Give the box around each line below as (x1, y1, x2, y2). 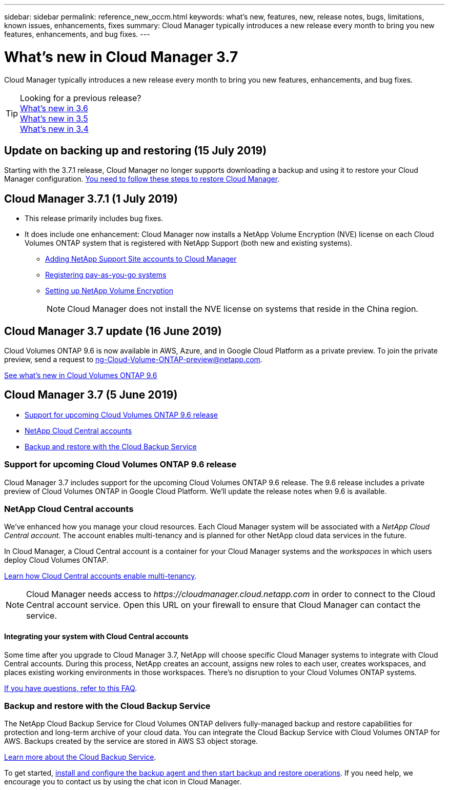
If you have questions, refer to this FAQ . (4, 683, 137, 693)
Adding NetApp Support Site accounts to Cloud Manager (45, 254, 237, 264)
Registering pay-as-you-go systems (45, 270, 167, 280)
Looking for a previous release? (20, 92, 141, 103)
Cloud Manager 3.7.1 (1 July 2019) (4, 192, 178, 205)
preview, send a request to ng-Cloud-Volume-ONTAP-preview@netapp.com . (4, 355, 262, 364)
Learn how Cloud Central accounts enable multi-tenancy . (4, 571, 197, 581)
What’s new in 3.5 (20, 113, 88, 124)
